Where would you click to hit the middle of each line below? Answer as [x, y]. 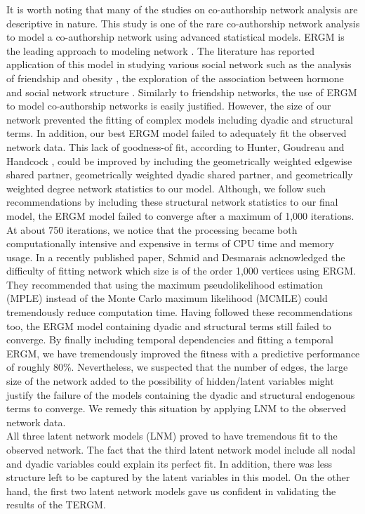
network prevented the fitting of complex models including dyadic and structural [180, 119]
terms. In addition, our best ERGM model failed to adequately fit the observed [177, 133]
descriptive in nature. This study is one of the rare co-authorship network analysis [183, 23]
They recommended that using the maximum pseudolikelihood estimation [165, 284]
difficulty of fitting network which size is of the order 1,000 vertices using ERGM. [181, 271]
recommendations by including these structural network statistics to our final [172, 202]
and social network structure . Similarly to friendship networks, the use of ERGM [182, 92]
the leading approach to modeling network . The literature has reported [161, 50]
